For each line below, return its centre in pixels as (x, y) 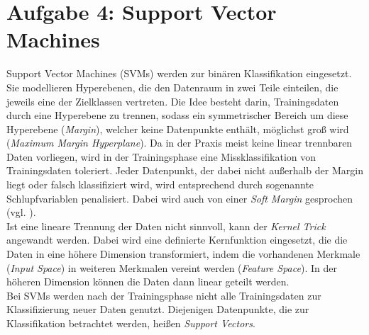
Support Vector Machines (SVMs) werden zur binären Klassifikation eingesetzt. (179, 73)
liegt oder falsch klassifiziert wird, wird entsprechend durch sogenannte (160, 184)
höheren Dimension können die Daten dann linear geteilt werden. (148, 282)
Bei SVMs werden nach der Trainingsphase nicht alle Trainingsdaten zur (164, 295)
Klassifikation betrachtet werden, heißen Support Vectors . (131, 323)
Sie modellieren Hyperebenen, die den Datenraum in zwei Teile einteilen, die (172, 87)
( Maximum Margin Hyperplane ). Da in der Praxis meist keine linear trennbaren (180, 143)
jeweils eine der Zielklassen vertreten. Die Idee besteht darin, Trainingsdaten (173, 101)
